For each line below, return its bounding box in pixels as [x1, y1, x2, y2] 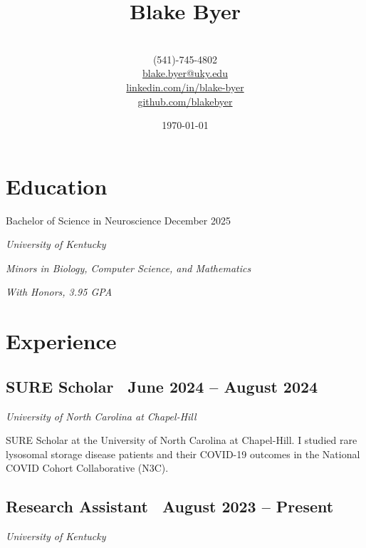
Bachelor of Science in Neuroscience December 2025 [6, 212, 231, 227]
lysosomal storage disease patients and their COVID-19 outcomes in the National [6, 446, 360, 461]
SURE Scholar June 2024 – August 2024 [6, 375, 318, 397]
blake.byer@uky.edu [142, 66, 228, 81]
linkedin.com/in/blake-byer [126, 79, 244, 94]
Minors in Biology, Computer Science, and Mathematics [6, 260, 251, 275]
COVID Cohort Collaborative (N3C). [6, 460, 169, 475]
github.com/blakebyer [137, 93, 233, 108]
